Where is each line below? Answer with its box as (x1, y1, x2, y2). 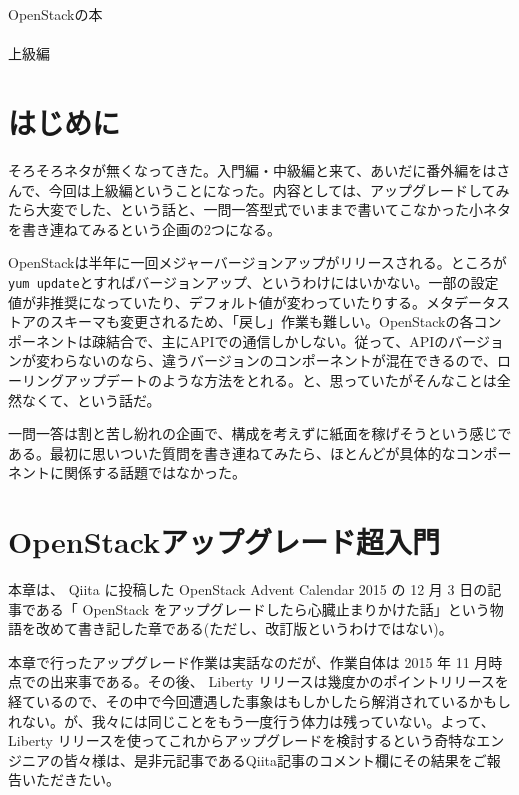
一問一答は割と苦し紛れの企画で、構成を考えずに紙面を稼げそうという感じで (8, 423, 512, 444)
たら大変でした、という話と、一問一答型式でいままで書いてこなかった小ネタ (8, 199, 512, 220)
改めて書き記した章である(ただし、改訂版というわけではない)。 (35, 618, 453, 639)
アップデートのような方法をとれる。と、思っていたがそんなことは (63, 369, 497, 390)
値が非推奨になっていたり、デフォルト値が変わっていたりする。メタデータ (8, 291, 497, 312)
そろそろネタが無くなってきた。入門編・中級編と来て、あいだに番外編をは (8, 159, 497, 180)
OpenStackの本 (8, 4, 103, 24)
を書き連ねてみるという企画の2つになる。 (8, 218, 281, 239)
